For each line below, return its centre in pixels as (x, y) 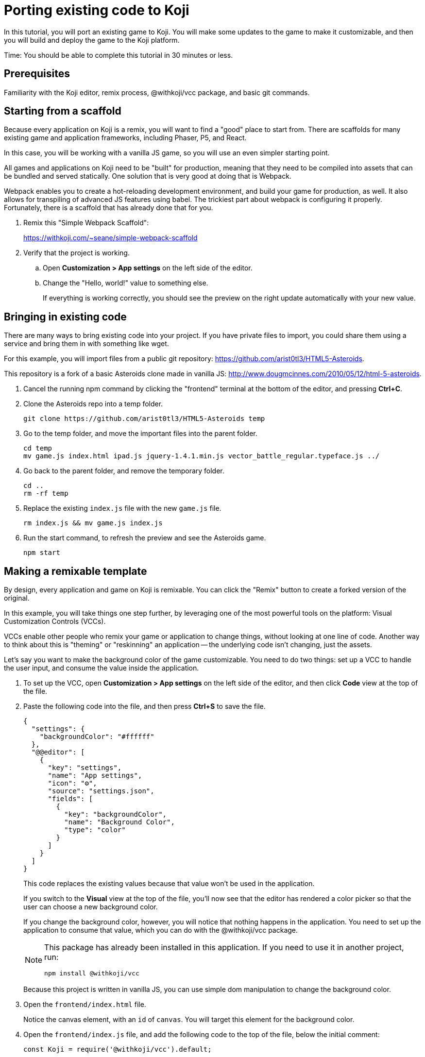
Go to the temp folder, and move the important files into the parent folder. (140, 434)
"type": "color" (95, 830)
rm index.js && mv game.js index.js (93, 523)
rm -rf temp (46, 494)
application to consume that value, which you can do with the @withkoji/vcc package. (161, 930)
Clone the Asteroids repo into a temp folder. (93, 404)
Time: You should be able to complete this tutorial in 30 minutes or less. (119, 55)
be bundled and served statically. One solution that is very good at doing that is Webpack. (148, 176)
